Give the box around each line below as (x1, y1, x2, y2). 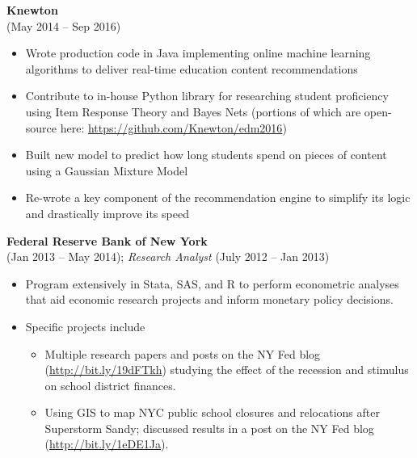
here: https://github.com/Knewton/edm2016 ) (60, 119, 287, 136)
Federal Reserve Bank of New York (6, 232, 208, 249)
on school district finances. (44, 376, 176, 393)
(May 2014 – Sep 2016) (6, 17, 121, 34)
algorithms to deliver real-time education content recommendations (25, 60, 358, 77)
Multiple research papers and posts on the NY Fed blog (44, 345, 321, 362)
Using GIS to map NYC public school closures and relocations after (44, 404, 380, 421)
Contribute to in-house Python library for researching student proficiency (25, 87, 389, 104)
